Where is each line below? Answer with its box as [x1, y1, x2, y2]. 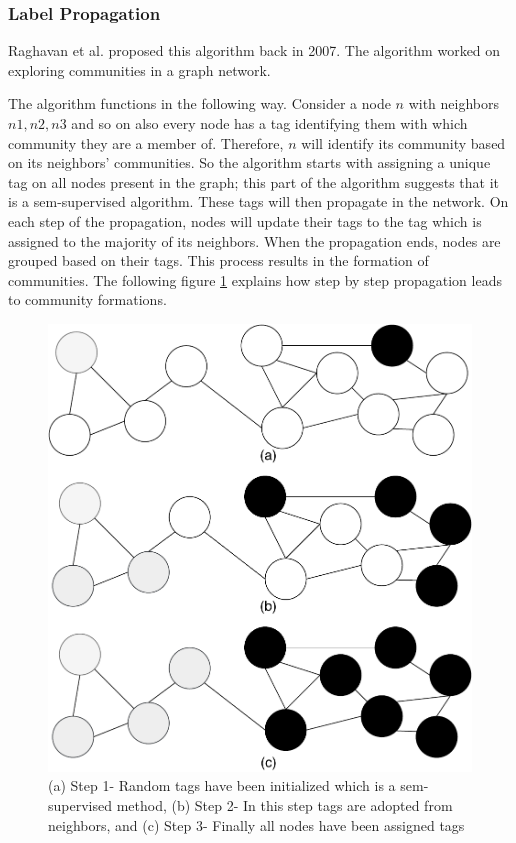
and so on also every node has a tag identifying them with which [71, 113, 468, 133]
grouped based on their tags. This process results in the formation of [8, 250, 429, 271]
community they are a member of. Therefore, [8, 132, 284, 153]
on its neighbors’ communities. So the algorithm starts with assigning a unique [8, 152, 491, 173]
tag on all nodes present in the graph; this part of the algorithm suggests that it [8, 171, 500, 192]
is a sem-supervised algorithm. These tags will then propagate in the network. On [8, 191, 509, 212]
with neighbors [408, 93, 500, 114]
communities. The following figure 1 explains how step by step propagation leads [8, 269, 502, 290]
